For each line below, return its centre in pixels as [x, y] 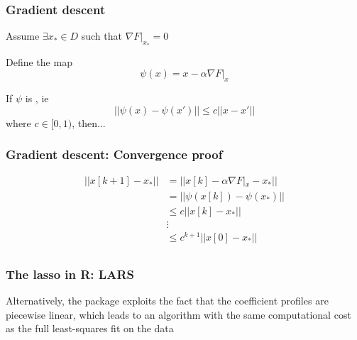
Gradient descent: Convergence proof [114, 154]
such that [101, 36]
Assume [23, 36]
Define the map [39, 61]
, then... [89, 122]
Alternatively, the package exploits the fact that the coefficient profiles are [167, 300]
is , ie [37, 98]
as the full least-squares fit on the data [90, 328]
